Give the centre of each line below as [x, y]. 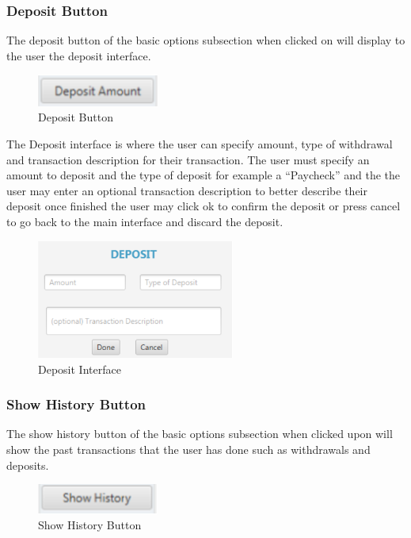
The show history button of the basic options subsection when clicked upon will [200, 434]
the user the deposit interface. [79, 55]
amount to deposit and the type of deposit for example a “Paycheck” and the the [203, 175]
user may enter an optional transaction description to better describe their [187, 190]
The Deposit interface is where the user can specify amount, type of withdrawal [200, 144]
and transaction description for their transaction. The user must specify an [188, 159]
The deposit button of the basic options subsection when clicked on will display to [206, 40]
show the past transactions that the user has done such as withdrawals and [188, 449]
